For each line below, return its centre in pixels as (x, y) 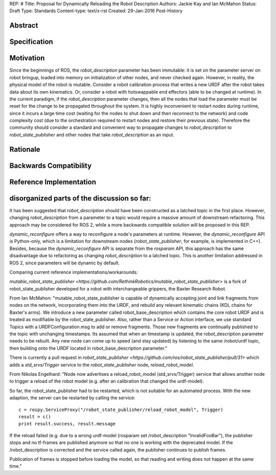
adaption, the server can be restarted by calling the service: (72, 398)
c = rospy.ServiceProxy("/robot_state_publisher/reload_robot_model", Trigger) (121, 410)
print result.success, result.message (67, 424)
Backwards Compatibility (51, 165)
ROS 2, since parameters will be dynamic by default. (65, 263)
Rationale (25, 149)
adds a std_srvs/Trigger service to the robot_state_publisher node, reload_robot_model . (102, 365)
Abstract (24, 26)
